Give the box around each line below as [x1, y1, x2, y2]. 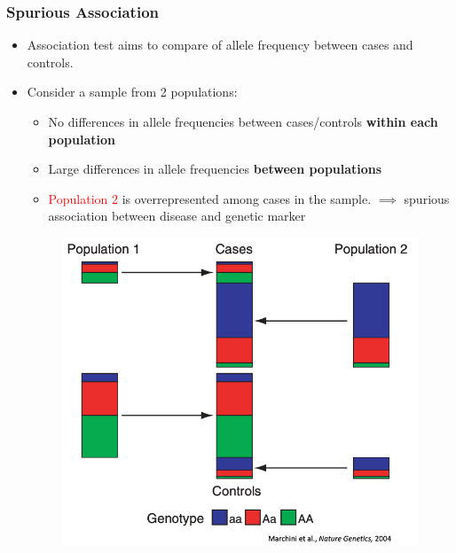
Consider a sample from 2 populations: [27, 82, 238, 101]
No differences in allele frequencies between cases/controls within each [48, 113, 438, 130]
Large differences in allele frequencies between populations [48, 160, 382, 178]
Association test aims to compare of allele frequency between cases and [27, 35, 413, 54]
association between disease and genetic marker [48, 206, 306, 225]
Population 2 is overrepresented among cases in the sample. [48, 189, 372, 207]
